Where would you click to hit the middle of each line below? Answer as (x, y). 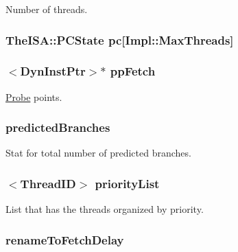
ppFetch (133, 71)
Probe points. (34, 96)
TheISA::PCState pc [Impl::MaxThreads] (120, 39)
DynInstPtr (53, 71)
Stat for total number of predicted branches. (98, 153)
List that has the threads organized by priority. (105, 209)
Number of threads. (47, 9)
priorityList (127, 183)
